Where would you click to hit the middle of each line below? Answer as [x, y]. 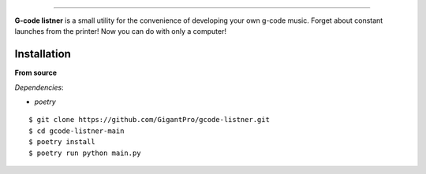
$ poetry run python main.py [85, 153]
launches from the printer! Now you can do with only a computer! [121, 31]
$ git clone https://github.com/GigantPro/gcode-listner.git [149, 120]
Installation [43, 54]
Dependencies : [39, 87]
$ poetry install [62, 142]
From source [36, 73]
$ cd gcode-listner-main [77, 131]
